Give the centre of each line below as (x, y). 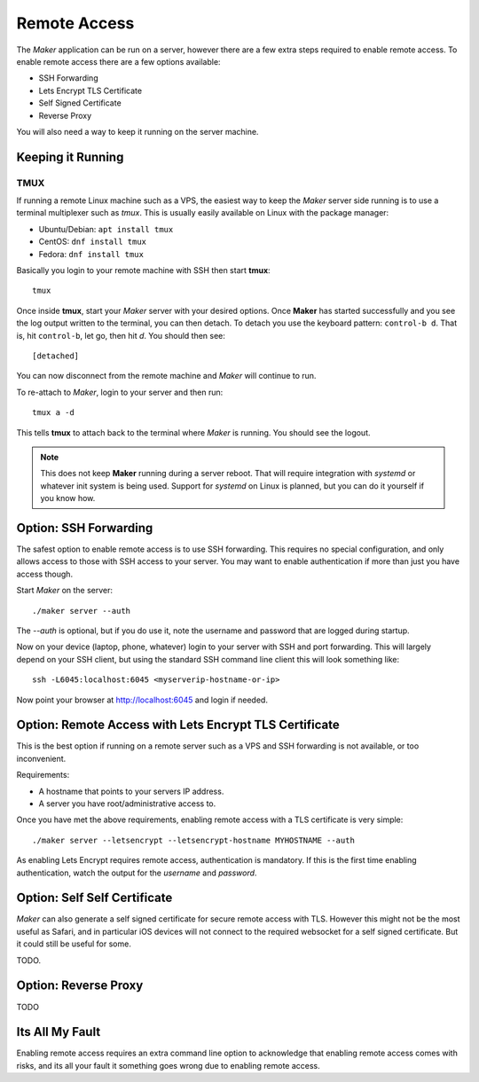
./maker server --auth (82, 611)
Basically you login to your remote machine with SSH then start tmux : (143, 270)
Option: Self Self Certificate (94, 898)
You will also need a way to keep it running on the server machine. (137, 131)
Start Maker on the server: (65, 591)
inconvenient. (41, 758)
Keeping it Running (70, 157)
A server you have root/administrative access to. (127, 804)
